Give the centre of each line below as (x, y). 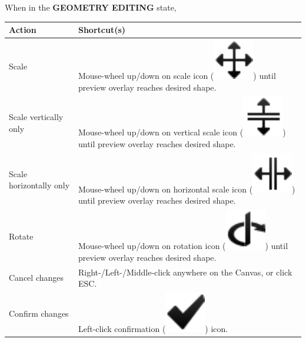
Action (23, 30)
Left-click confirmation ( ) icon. (153, 329)
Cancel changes (36, 278)
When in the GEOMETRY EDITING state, (91, 7)
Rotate (21, 236)
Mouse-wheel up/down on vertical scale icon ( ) (182, 132)
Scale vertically (36, 117)
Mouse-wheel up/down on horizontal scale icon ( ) (187, 189)
